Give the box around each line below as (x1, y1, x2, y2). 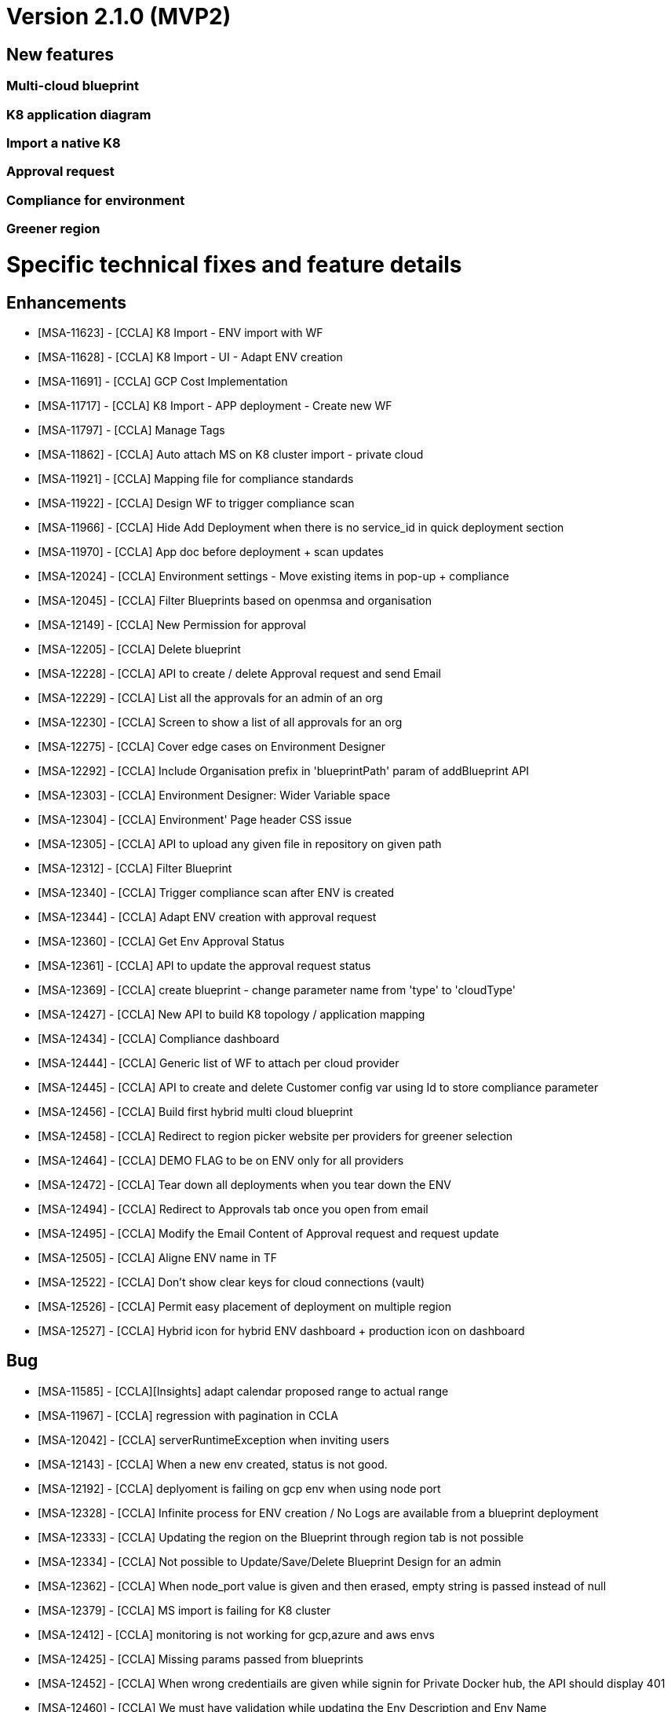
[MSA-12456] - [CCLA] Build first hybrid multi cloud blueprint (38, 1104, 353, 1118)
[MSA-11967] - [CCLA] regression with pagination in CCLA (38, 1408, 338, 1422)
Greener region (6, 221, 100, 237)
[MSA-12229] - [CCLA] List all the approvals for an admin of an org (38, 690, 383, 704)
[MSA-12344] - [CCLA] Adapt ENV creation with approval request (38, 909, 377, 924)
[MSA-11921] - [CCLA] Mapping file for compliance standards (38, 471, 354, 485)
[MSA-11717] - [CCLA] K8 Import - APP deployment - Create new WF (38, 398, 392, 412)
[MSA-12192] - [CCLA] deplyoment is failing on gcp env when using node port (38, 1481, 441, 1495)
